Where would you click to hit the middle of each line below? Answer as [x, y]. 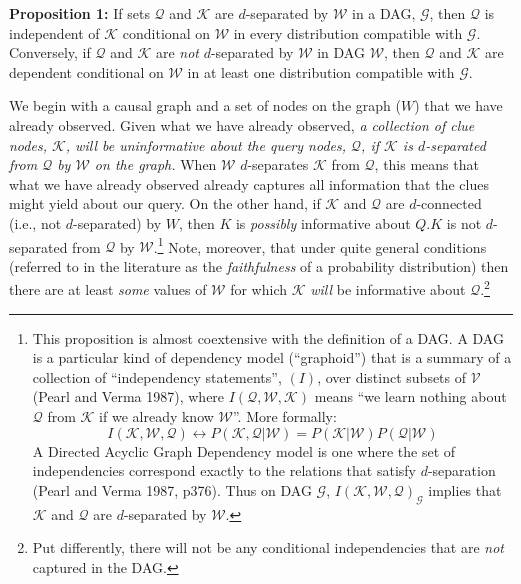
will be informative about [388, 289]
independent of [54, 32]
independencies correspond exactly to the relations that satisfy [224, 470]
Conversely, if [50, 52]
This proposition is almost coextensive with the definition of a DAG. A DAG [268, 337]
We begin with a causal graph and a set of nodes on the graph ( [205, 105]
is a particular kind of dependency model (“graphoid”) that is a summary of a [272, 357]
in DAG [341, 52]
